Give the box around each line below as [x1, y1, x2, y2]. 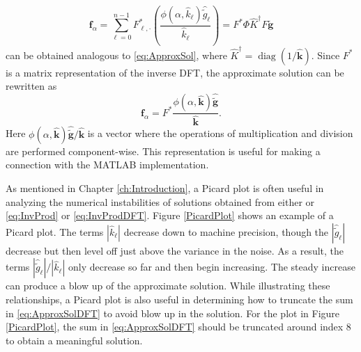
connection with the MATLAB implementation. [6, 157, 209, 172]
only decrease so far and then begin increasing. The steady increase [68, 259, 355, 274]
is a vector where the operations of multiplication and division [87, 126, 353, 141]
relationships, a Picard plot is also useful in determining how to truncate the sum [6, 291, 353, 306]
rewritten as [6, 79, 57, 93]
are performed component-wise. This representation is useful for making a [6, 143, 321, 158]
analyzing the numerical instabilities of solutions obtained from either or [6, 194, 315, 209]
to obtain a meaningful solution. [6, 333, 143, 347]
